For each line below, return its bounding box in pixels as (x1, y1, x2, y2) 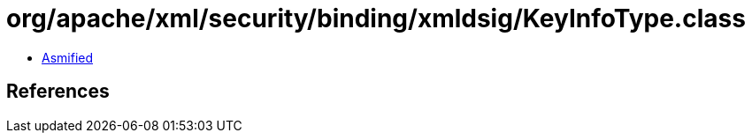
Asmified (42, 49, 94, 65)
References (6, 80, 110, 103)
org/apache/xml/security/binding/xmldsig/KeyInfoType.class (6, 4, 746, 33)
